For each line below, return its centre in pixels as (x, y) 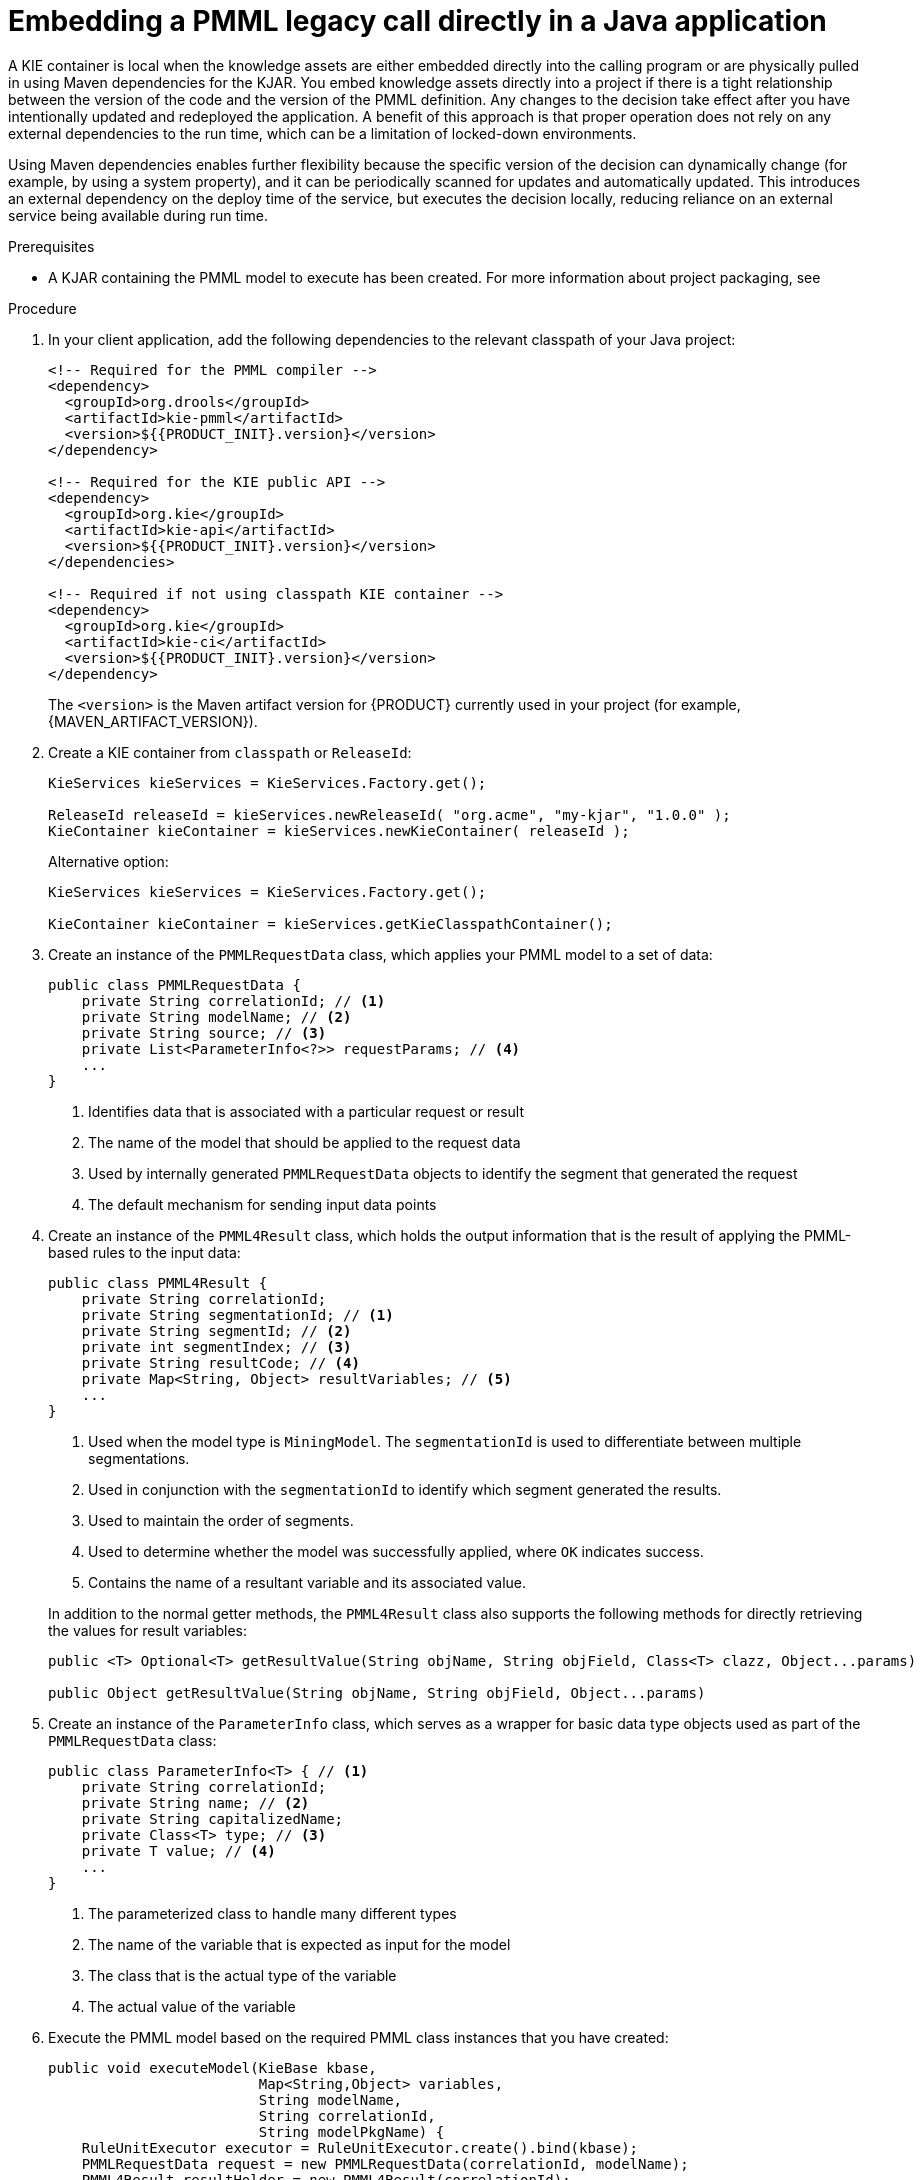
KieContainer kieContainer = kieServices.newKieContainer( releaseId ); (339, 830)
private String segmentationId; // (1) (237, 1314)
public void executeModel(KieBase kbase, (212, 2067)
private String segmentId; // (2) (216, 1330)
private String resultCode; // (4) (220, 1362)
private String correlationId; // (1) (233, 1000)
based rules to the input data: (144, 1252)
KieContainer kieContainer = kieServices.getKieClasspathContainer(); (330, 923)
